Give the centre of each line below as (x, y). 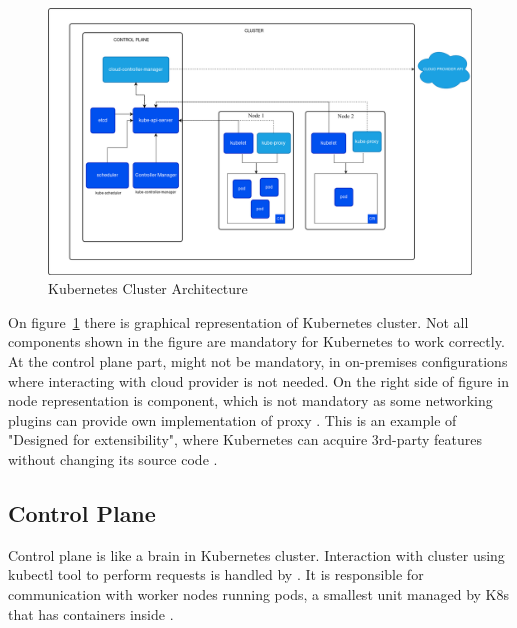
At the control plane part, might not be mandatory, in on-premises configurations (258, 361)
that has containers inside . (91, 613)
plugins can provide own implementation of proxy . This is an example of (232, 419)
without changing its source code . (113, 459)
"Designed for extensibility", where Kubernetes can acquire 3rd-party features (245, 439)
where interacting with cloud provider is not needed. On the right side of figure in (258, 380)
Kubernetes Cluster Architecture (148, 288)
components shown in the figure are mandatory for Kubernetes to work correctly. (256, 341)
